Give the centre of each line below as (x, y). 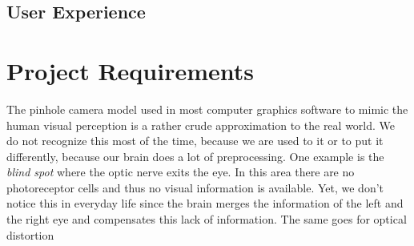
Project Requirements (130, 70)
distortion (30, 234)
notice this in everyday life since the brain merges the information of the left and (205, 203)
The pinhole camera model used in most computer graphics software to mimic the (207, 109)
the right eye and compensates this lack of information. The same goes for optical (207, 219)
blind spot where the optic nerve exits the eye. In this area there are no (181, 172)
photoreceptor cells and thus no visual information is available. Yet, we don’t (195, 187)
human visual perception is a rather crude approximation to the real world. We (201, 125)
